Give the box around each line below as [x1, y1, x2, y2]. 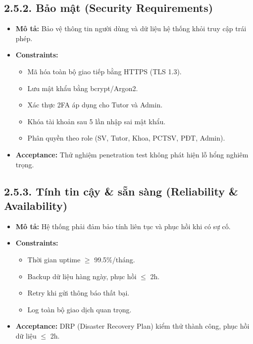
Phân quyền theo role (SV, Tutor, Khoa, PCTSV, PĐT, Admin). [27, 133, 225, 143]
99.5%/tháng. [94, 254, 135, 264]
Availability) [4, 197, 68, 213]
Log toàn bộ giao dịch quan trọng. [27, 304, 132, 314]
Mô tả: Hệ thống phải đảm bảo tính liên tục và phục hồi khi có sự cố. [15, 221, 231, 231]
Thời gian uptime [27, 254, 81, 264]
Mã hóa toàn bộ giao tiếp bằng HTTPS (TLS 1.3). [27, 66, 182, 76]
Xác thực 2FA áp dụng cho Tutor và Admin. [27, 99, 163, 110]
